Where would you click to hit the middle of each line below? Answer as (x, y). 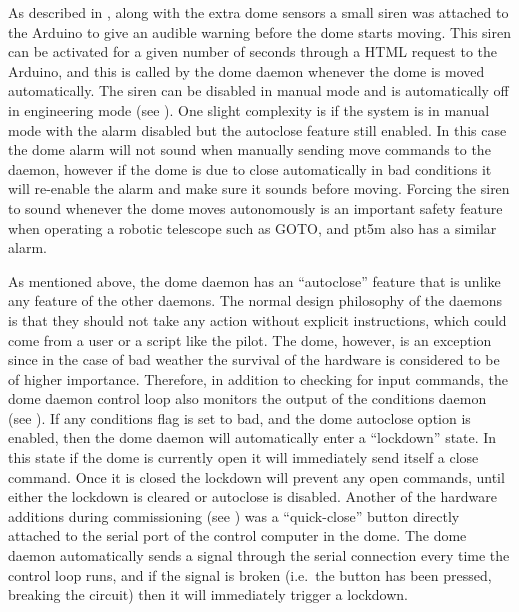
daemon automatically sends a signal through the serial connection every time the (259, 555)
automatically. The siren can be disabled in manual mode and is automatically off (258, 90)
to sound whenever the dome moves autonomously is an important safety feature (255, 207)
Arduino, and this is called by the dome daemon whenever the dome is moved (246, 70)
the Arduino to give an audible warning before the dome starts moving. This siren (259, 31)
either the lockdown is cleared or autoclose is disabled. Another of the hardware (252, 496)
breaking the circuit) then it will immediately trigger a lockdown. (208, 594)
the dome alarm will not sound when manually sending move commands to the (249, 149)
